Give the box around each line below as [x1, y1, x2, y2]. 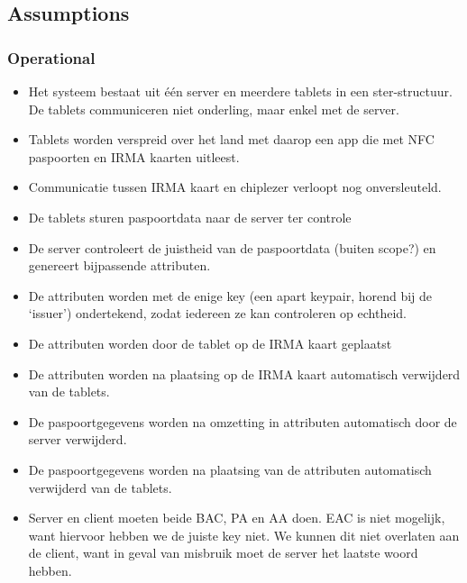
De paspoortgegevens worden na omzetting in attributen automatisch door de [28, 412, 457, 431]
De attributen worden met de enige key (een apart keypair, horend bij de [28, 286, 433, 305]
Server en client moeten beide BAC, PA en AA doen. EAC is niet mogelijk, [28, 508, 445, 527]
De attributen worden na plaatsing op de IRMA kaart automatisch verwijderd [28, 364, 461, 383]
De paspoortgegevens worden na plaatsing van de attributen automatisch [28, 460, 432, 478]
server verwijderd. [28, 430, 127, 449]
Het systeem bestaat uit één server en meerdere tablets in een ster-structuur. [28, 82, 453, 100]
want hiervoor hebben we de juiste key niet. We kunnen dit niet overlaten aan [28, 525, 460, 544]
